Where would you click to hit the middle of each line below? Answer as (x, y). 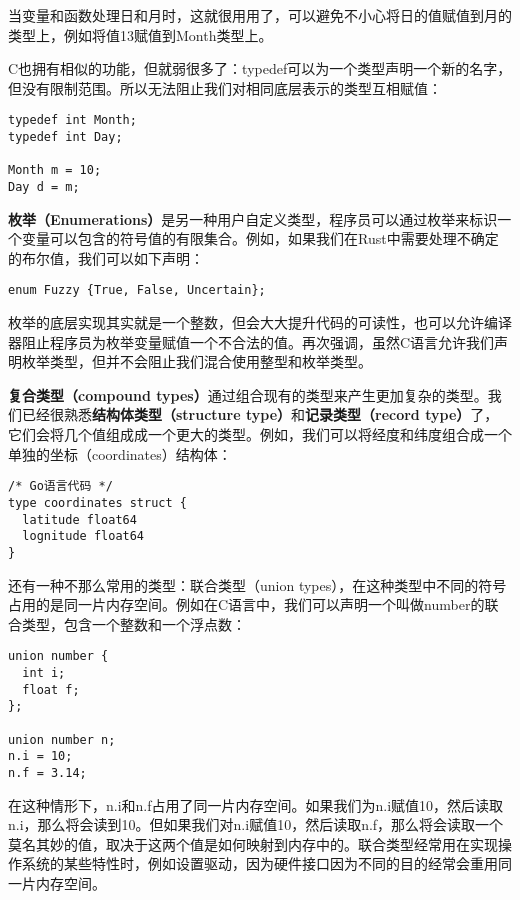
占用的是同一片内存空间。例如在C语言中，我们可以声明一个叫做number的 (246, 604)
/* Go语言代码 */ (60, 486)
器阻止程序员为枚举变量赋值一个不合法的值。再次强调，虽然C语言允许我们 (251, 341)
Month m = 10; (55, 170)
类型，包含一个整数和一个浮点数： (133, 623)
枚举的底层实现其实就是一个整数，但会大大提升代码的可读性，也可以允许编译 (260, 322)
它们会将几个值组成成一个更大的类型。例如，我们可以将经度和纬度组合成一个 (260, 434)
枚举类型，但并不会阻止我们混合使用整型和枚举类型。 (196, 361)
